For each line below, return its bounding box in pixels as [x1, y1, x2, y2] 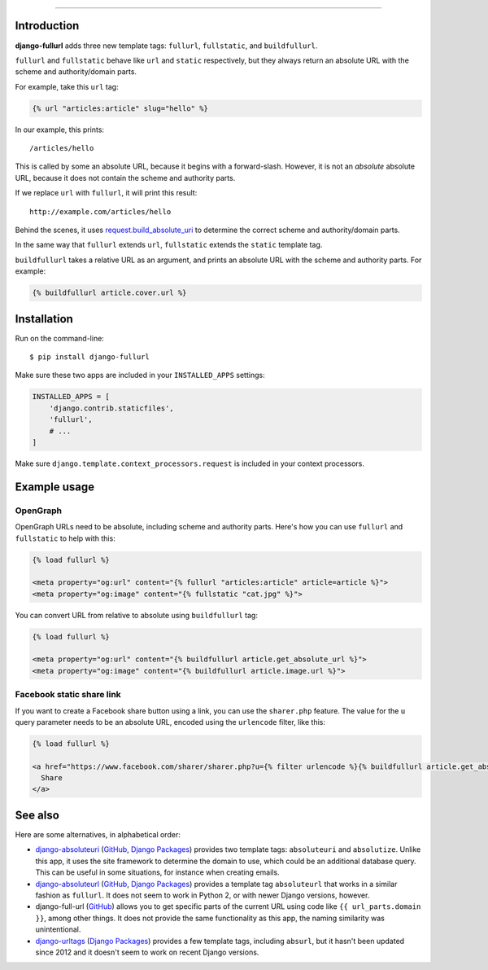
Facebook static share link [15, 689, 121, 700]
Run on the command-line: [15, 333, 105, 343]
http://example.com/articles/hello [29, 207, 172, 216]
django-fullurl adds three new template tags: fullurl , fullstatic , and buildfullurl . [15, 41, 318, 50]
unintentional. [35, 924, 81, 934]
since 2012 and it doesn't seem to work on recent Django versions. [35, 947, 259, 957]
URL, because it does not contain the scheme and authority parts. [15, 173, 236, 182]
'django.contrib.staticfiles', [49, 403, 174, 413]
